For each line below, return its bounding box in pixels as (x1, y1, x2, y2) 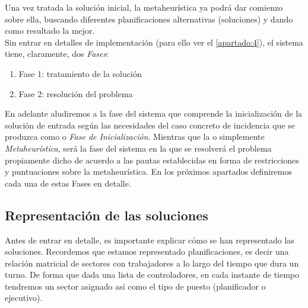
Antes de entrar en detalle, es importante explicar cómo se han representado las (5, 233, 294, 246)
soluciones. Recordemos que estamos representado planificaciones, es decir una (5, 245, 289, 258)
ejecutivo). (5, 291, 43, 304)
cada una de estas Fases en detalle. (5, 177, 131, 189)
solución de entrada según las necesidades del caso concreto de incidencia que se (5, 118, 295, 131)
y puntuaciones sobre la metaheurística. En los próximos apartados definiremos (5, 165, 292, 178)
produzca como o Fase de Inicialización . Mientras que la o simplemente (5, 130, 265, 143)
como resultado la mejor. (5, 24, 95, 37)
